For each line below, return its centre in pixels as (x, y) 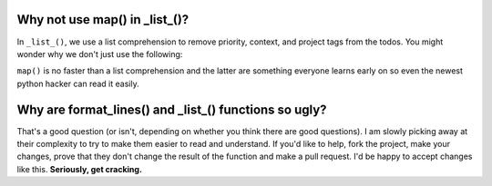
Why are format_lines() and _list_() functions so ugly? (172, 109)
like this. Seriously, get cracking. (80, 169)
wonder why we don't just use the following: (100, 54)
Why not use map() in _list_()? (103, 20)
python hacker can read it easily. (78, 83)
